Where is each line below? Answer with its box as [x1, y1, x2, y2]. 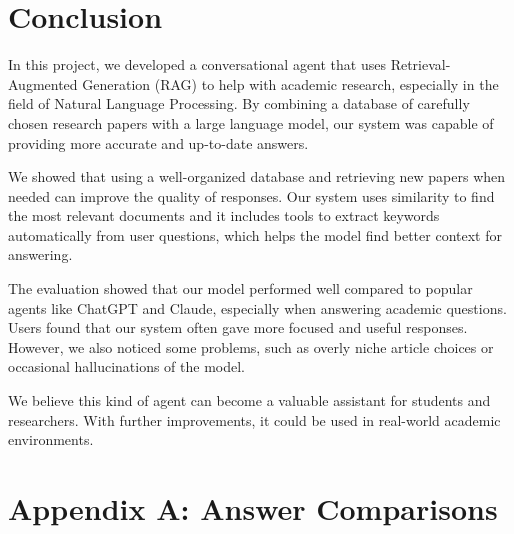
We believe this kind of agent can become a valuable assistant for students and [8, 390, 491, 411]
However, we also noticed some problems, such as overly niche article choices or [8, 336, 494, 357]
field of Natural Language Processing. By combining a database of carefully [8, 93, 470, 114]
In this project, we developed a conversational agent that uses [8, 54, 386, 75]
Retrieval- [390, 54, 451, 75]
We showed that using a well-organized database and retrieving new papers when [8, 166, 506, 187]
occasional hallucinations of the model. [8, 356, 246, 377]
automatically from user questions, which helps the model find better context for [8, 224, 502, 245]
